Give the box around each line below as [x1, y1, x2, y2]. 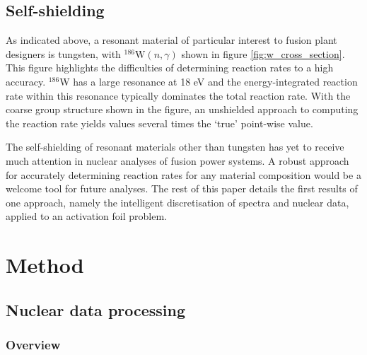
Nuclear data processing [6, 298, 186, 320]
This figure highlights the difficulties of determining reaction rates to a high [6, 60, 334, 75]
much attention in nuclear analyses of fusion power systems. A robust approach [6, 153, 349, 168]
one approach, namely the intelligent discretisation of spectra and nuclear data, [6, 194, 349, 209]
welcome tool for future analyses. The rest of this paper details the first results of [6, 181, 358, 196]
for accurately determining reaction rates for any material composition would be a [6, 167, 361, 182]
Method [6, 250, 84, 279]
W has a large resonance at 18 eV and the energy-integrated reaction [59, 74, 358, 88]
